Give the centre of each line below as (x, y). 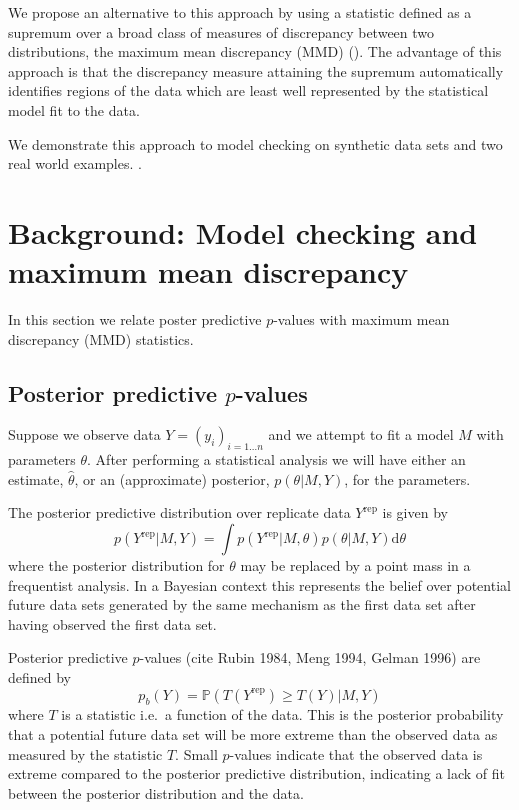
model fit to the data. (74, 109)
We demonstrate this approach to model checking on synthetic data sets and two (255, 143)
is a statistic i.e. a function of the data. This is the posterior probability (282, 714)
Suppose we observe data (84, 434)
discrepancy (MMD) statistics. (101, 338)
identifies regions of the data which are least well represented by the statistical (248, 90)
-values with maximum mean (361, 319)
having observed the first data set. (112, 623)
